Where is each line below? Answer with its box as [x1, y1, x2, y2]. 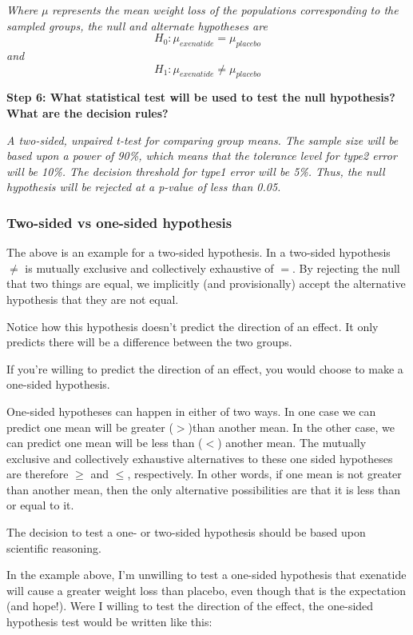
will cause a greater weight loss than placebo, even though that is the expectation [6, 581, 407, 598]
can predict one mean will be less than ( [6, 434, 203, 451]
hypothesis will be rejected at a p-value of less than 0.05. [6, 178, 281, 195]
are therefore [6, 465, 69, 482]
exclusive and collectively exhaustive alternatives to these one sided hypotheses [6, 449, 393, 466]
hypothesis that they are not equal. [6, 290, 179, 307]
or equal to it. [6, 497, 74, 513]
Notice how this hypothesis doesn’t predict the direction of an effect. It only [6, 317, 379, 334]
